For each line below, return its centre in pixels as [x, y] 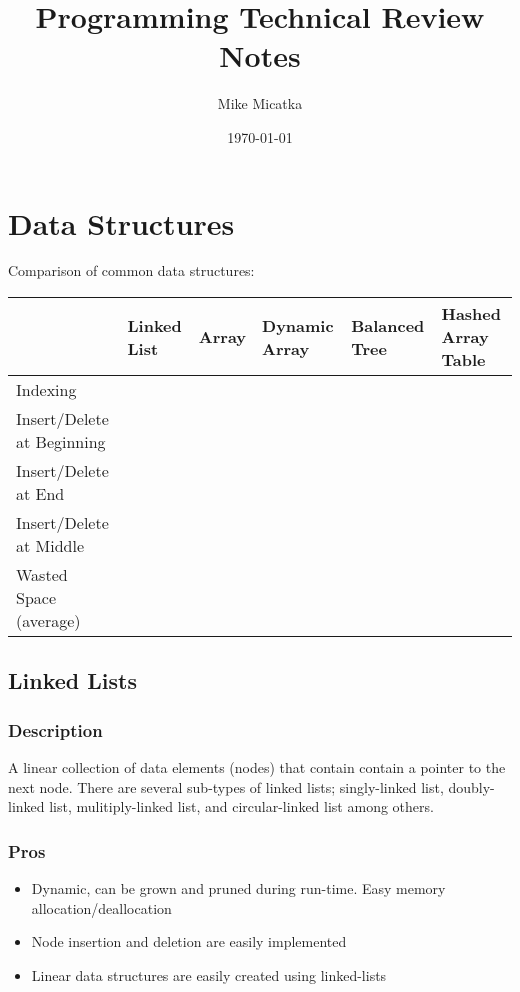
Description [55, 729]
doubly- [471, 786]
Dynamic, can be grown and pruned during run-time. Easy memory [238, 888]
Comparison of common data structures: [131, 270]
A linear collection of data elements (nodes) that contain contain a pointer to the [257, 767]
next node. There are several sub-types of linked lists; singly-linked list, [226, 786]
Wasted [42, 575]
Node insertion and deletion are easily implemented [189, 941]
